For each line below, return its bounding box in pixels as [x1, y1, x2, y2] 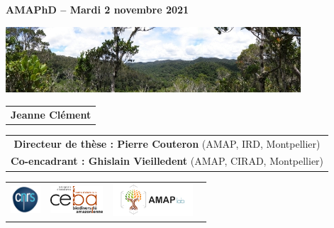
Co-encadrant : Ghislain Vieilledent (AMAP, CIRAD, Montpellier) [11, 153, 324, 168]
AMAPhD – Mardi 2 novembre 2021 [6, 2, 189, 16]
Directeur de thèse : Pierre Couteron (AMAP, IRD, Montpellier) [13, 136, 321, 151]
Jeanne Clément [11, 107, 91, 121]
